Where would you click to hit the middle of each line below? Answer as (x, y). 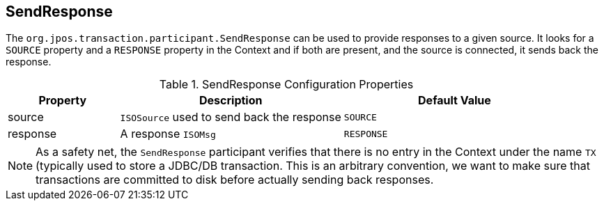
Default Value (455, 101)
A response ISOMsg (168, 134)
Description (231, 101)
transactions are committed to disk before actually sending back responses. (235, 180)
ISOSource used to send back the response (231, 117)
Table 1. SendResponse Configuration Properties (286, 85)
